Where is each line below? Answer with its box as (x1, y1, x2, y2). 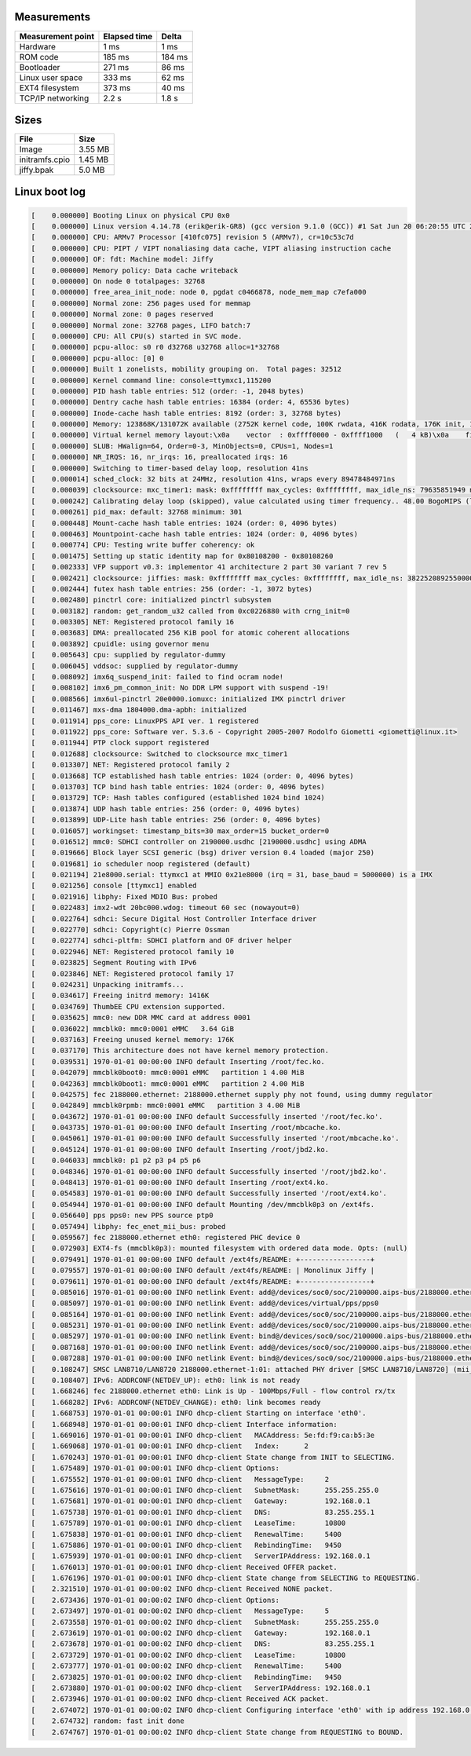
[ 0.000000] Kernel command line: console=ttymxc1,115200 (31, 375, 272, 385)
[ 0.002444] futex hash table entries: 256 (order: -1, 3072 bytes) (31, 584, 313, 593)
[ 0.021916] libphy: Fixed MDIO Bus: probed (31, 892, 217, 901)
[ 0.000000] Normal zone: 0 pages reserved (31, 310, 214, 319)
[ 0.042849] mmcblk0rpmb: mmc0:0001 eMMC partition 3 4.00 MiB (31, 1101, 301, 1110)
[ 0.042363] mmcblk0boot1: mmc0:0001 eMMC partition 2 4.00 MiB (31, 1079, 305, 1088)
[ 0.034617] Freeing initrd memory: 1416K (31, 991, 210, 1001)
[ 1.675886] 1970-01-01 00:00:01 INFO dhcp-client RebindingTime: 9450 (31, 1540, 341, 1549)
